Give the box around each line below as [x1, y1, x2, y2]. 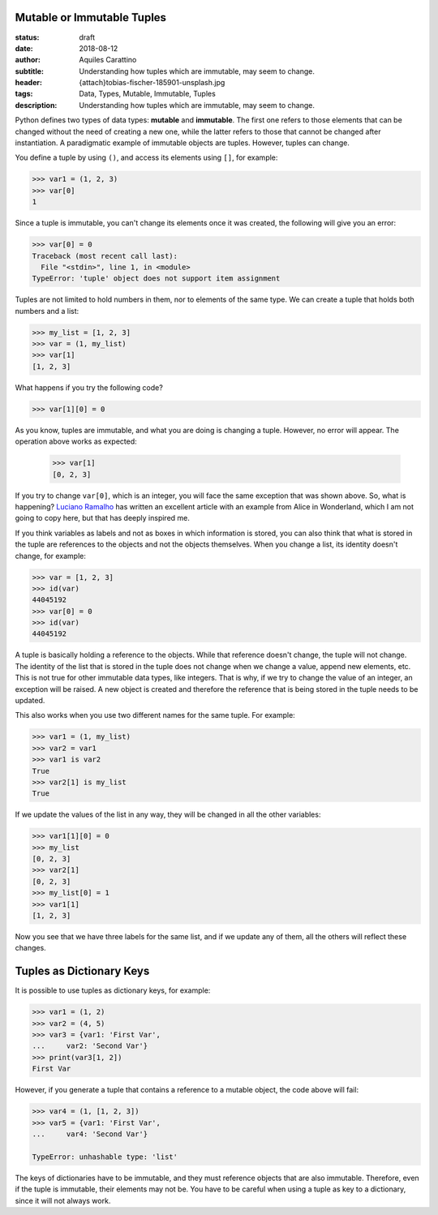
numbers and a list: [15, 306, 79, 316]
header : [15, 78, 42, 88]
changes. [15, 943, 46, 953]
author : [15, 55, 41, 65]
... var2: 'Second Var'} [32, 1041, 148, 1050]
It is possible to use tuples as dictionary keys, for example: [15, 985, 211, 995]
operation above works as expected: [15, 436, 137, 446]
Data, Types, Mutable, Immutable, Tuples [79, 89, 217, 99]
